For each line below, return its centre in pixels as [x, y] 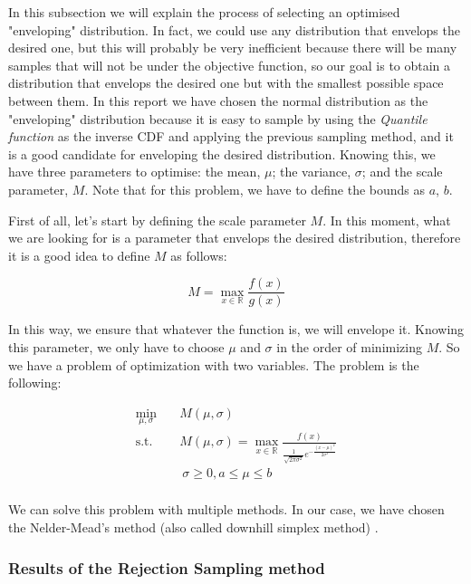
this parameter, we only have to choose [116, 346]
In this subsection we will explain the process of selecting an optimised [204, 12]
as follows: [199, 255]
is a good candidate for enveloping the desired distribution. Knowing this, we [222, 153]
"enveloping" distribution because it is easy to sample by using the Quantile [218, 118]
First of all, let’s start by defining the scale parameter [157, 220]
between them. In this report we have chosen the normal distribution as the [218, 100]
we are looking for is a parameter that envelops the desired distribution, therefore [235, 238]
